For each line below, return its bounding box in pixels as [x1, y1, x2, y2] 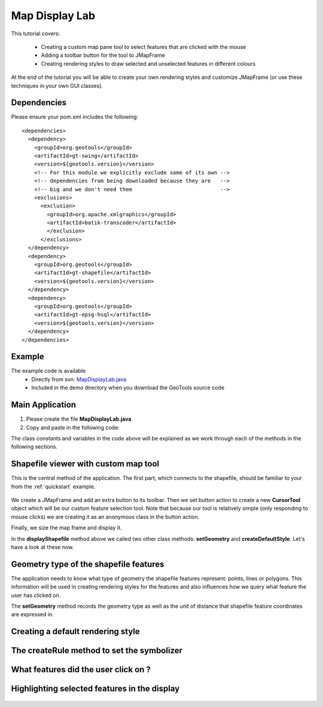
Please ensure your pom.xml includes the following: [11, 114, 139, 121]
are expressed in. [11, 611, 54, 618]
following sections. [11, 443, 58, 451]
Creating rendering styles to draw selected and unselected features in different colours [41, 60, 256, 67]
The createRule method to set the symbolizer [11, 645, 182, 656]
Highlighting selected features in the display [11, 684, 180, 694]
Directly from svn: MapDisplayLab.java [31, 375, 127, 382]
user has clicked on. [11, 592, 61, 599]
